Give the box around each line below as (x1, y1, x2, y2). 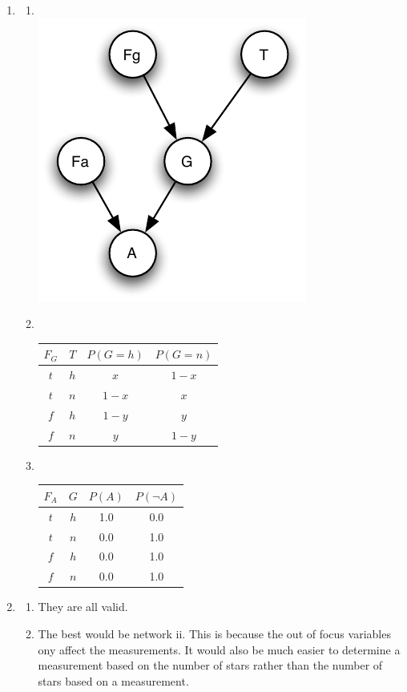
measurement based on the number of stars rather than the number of (38, 657, 383, 674)
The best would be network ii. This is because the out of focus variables (38, 625, 391, 641)
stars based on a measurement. (38, 672, 189, 689)
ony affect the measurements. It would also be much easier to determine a (38, 641, 401, 658)
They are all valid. (38, 598, 128, 615)
